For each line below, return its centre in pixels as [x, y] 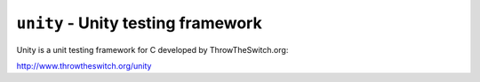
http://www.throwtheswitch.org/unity [84, 65]
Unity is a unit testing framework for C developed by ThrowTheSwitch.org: [152, 49]
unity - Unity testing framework [139, 23]
